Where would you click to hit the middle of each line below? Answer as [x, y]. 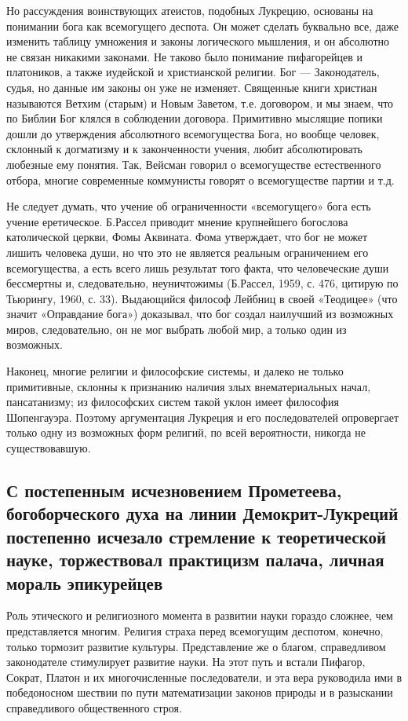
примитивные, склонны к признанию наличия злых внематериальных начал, [189, 386]
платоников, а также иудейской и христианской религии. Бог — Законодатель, [193, 72]
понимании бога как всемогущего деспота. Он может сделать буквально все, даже [202, 26]
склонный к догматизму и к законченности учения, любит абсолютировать [184, 149]
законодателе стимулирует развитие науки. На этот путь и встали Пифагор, [186, 662]
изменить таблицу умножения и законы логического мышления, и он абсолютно [198, 41]
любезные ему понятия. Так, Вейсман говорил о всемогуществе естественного [194, 164]
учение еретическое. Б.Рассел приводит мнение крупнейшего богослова [177, 221]
